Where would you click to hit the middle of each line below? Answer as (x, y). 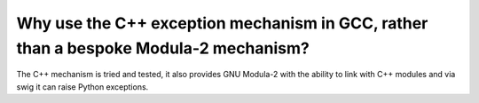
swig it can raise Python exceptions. (82, 87)
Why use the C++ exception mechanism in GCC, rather (222, 23)
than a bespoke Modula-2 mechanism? (163, 48)
